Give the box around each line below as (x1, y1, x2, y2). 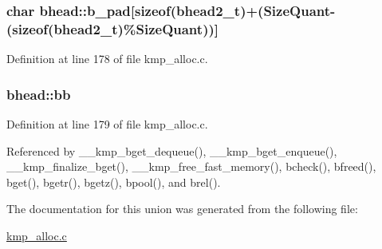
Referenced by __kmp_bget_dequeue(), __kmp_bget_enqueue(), (6, 142, 337, 159)
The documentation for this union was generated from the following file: (6, 200, 358, 217)
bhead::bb (6, 84, 71, 104)
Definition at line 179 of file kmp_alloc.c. (6, 115, 208, 132)
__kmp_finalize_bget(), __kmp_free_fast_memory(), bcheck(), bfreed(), (6, 158, 376, 175)
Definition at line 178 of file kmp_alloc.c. (6, 50, 208, 67)
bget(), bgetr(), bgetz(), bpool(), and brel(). (6, 173, 221, 190)
